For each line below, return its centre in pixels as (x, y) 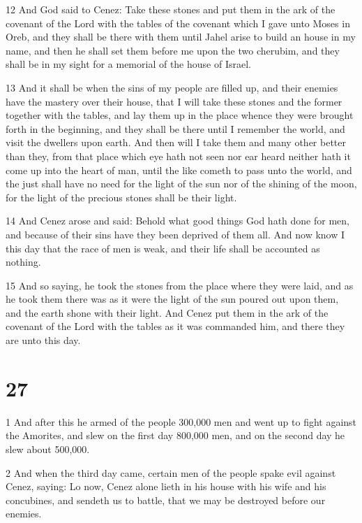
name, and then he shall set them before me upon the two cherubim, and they (173, 50)
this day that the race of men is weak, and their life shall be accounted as (163, 248)
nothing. (23, 262)
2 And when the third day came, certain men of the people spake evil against (171, 472)
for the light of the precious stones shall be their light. (121, 197)
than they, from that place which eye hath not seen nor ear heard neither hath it (178, 156)
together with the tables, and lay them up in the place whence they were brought (180, 115)
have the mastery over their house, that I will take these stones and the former (174, 101)
